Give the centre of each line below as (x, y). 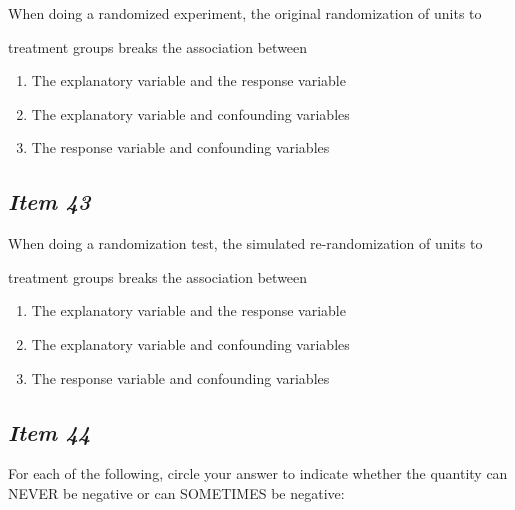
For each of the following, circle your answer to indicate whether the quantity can (258, 473)
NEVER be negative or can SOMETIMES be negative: (176, 492)
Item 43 (49, 201)
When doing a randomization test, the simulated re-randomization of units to (245, 243)
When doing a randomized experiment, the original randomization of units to (245, 13)
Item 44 (49, 431)
